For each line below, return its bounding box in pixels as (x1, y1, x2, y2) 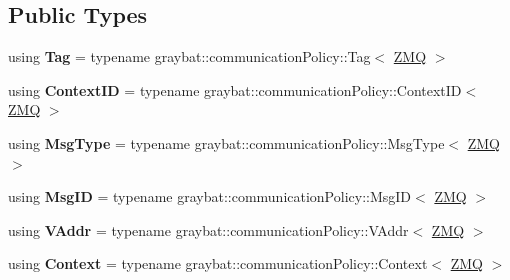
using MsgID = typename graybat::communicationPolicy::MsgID (8, 186, 412, 207)
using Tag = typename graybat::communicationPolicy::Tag (8, 46, 371, 67)
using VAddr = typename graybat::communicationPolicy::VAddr (8, 219, 409, 240)
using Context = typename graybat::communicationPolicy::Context (8, 253, 428, 274)
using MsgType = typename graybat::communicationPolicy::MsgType (8, 132, 445, 153)
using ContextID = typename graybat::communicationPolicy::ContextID (8, 79, 462, 100)
